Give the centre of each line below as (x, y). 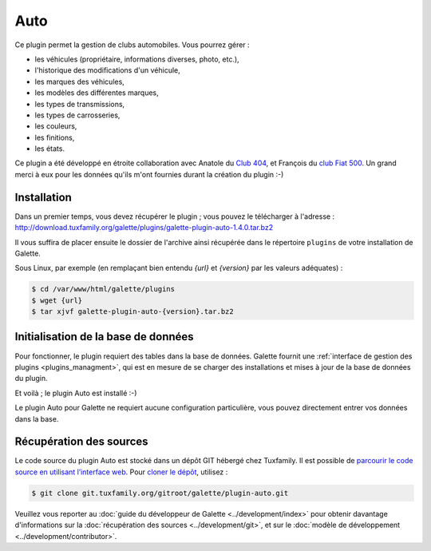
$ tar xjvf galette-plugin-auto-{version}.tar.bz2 (133, 312)
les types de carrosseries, (77, 115)
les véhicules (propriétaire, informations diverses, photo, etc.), (137, 59)
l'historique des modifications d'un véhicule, (107, 70)
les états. (50, 149)
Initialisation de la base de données (105, 337)
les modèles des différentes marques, (97, 93)
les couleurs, (56, 126)
